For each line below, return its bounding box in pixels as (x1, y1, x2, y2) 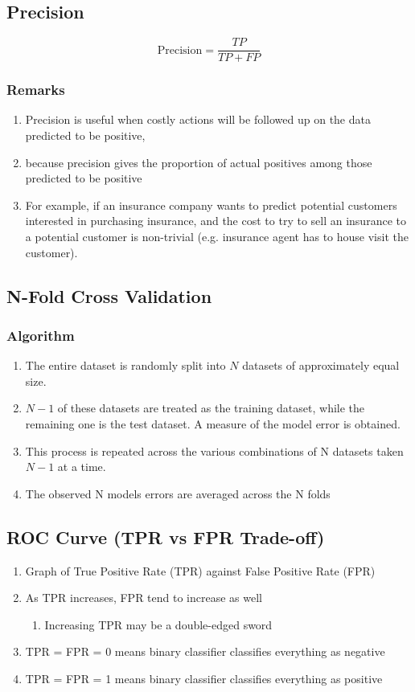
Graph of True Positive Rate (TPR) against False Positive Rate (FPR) (25, 562, 376, 579)
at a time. (57, 458, 106, 475)
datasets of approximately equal (242, 357, 400, 374)
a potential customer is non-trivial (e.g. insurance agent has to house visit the (25, 228, 409, 245)
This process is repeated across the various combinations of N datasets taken (25, 442, 404, 459)
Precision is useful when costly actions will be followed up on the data (25, 111, 371, 128)
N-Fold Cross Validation (6, 283, 212, 308)
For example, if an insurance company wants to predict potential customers (25, 196, 397, 213)
